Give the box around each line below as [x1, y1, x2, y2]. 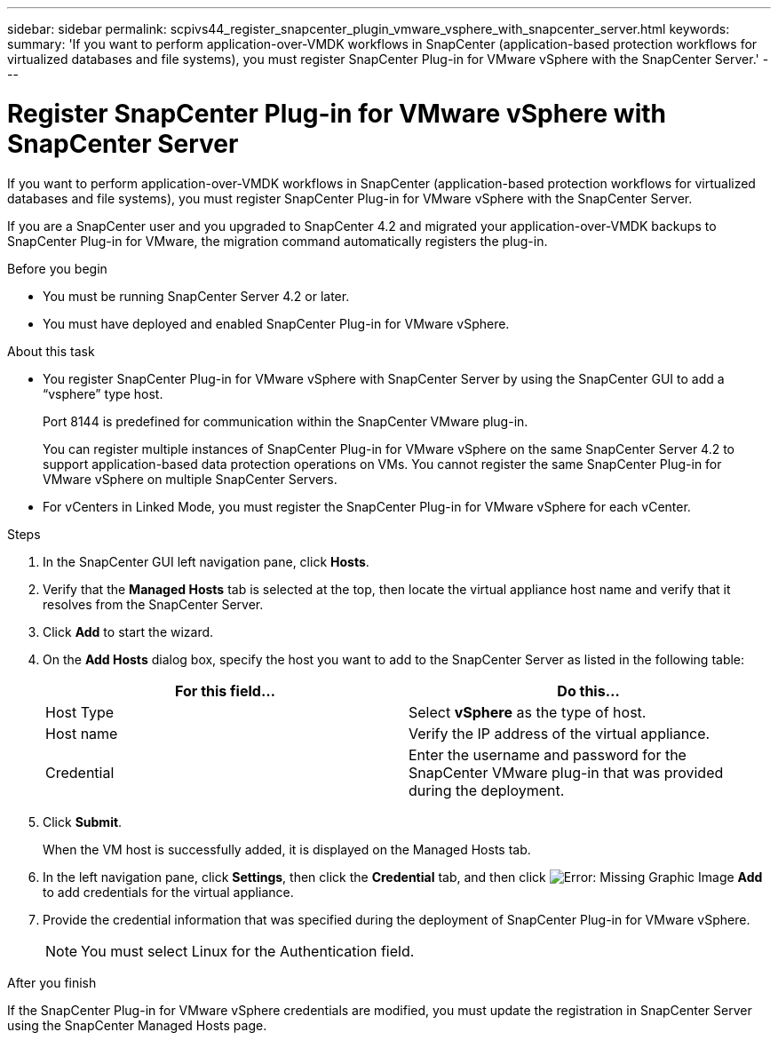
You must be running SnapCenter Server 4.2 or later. [43, 288, 350, 304]
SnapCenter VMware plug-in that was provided [409, 763, 724, 782]
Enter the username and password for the [409, 745, 687, 764]
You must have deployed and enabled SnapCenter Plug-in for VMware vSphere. [43, 315, 510, 331]
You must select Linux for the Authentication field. [81, 941, 415, 960]
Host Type [45, 703, 115, 721]
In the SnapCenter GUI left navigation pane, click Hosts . [43, 553, 369, 569]
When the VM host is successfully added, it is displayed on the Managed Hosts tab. [43, 841, 531, 857]
